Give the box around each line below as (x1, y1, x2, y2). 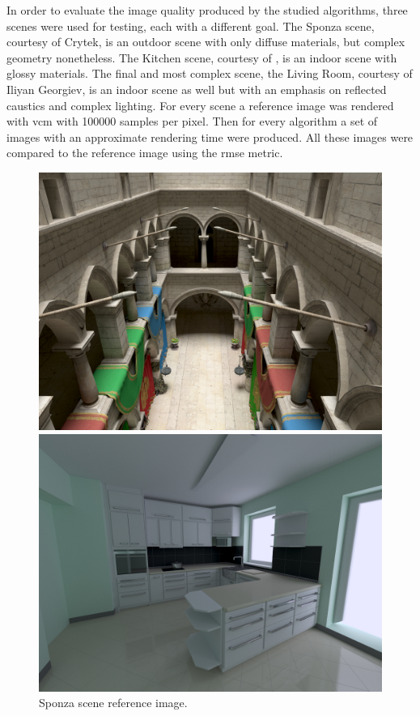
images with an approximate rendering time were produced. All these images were (6, 128, 414, 145)
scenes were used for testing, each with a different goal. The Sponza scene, (6, 17, 375, 34)
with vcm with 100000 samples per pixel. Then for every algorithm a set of (6, 113, 378, 130)
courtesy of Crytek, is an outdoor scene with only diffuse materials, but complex (6, 33, 405, 50)
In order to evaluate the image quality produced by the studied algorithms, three (6, 2, 408, 18)
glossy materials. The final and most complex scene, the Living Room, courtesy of (6, 65, 413, 82)
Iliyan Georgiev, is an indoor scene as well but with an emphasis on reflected (6, 80, 387, 97)
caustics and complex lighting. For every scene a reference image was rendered (6, 96, 394, 113)
